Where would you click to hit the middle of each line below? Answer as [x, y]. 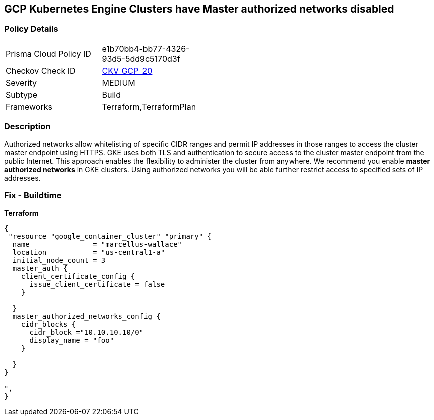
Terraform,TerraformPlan [149, 107]
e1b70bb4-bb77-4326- [146, 48]
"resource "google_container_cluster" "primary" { [110, 236]
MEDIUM [119, 82]
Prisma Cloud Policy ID [48, 53]
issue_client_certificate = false [97, 284]
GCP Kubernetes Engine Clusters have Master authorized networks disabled [199, 9]
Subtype [22, 94]
